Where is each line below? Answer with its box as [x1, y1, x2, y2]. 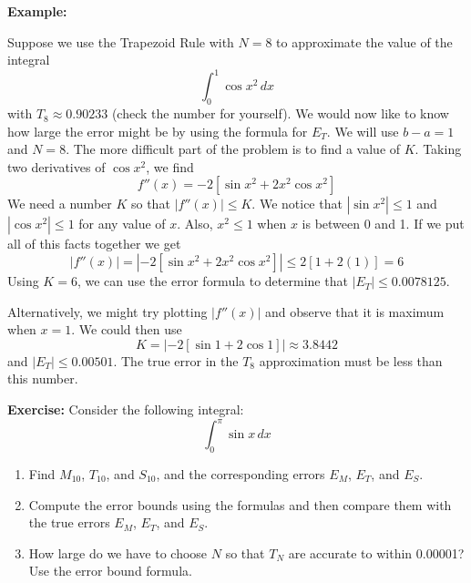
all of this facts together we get [7, 234, 181, 253]
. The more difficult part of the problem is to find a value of [66, 139, 401, 159]
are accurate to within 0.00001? [288, 543, 465, 562]
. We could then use [71, 320, 182, 339]
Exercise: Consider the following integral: [7, 400, 244, 419]
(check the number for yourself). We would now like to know [111, 104, 449, 123]
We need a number [7, 194, 112, 213]
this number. [7, 369, 78, 388]
